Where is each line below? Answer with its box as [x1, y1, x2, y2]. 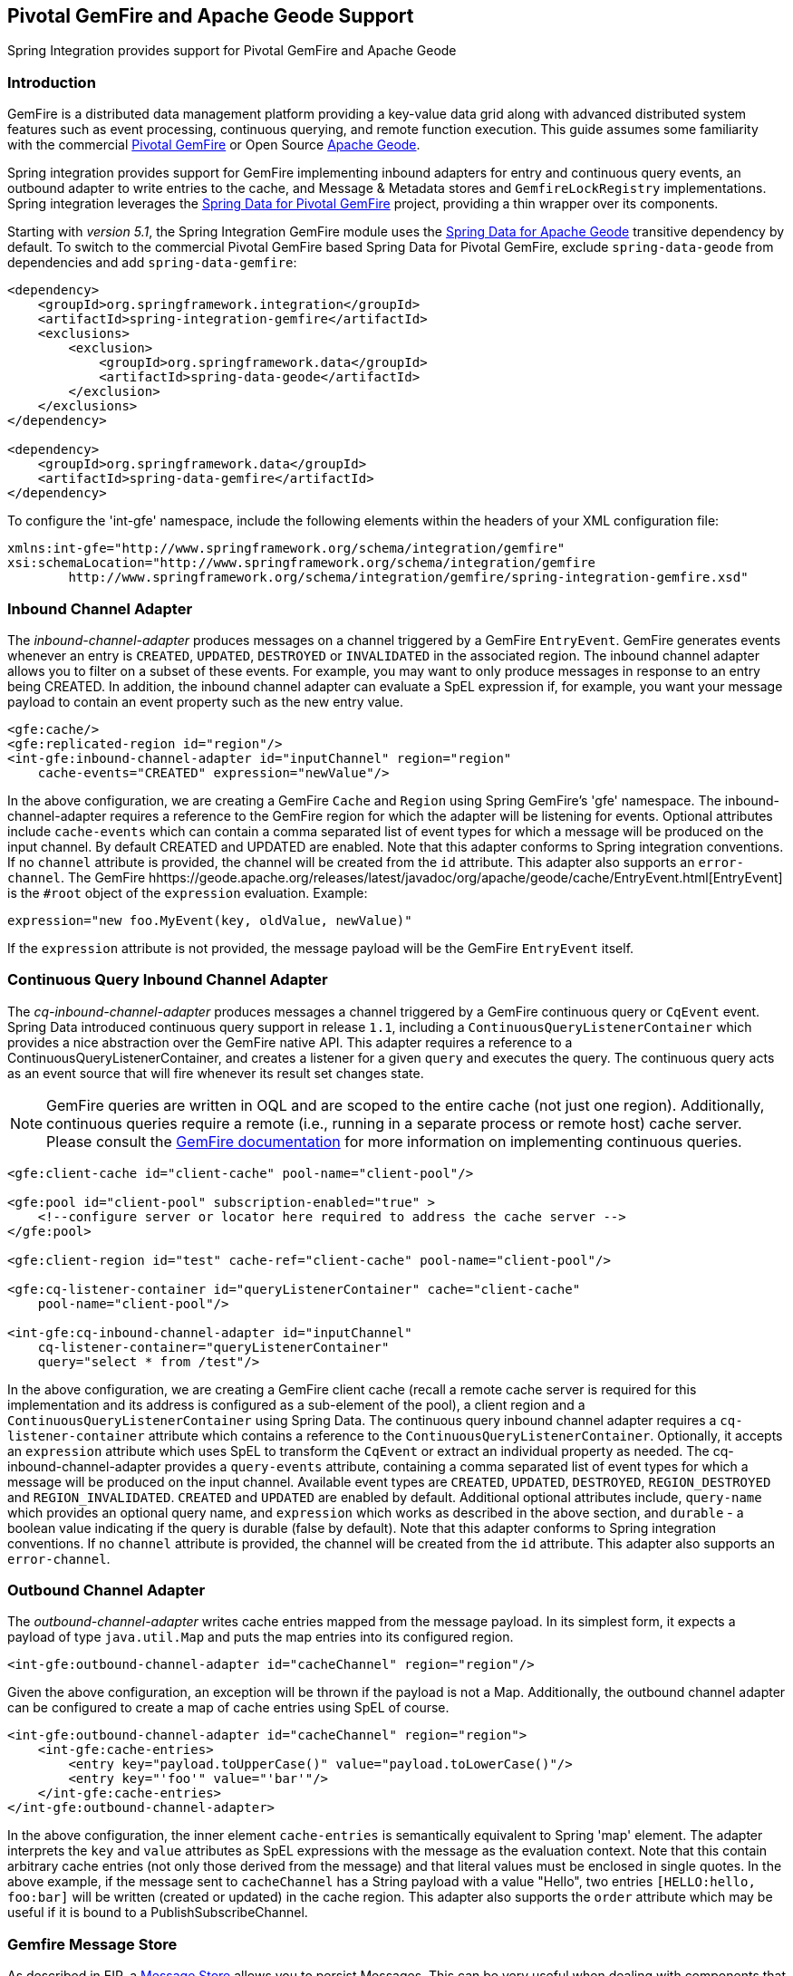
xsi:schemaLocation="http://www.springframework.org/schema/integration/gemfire [7, 555, 596, 571]
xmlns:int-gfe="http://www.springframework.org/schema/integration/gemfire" [7, 541, 566, 556]
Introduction [7, 72, 96, 92]
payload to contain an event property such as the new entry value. [7, 693, 403, 709]
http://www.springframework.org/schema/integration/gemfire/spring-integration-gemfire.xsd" [68, 570, 749, 585]
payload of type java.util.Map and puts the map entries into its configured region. [7, 1629, 514, 1645]
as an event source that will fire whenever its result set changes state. [7, 1065, 424, 1081]
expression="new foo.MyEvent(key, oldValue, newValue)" [7, 912, 412, 928]
